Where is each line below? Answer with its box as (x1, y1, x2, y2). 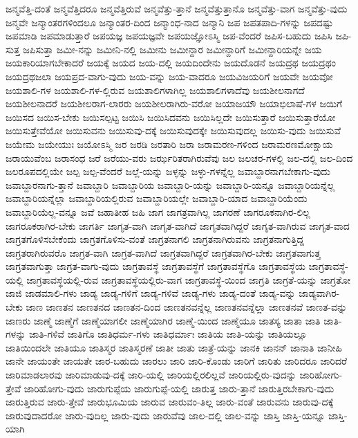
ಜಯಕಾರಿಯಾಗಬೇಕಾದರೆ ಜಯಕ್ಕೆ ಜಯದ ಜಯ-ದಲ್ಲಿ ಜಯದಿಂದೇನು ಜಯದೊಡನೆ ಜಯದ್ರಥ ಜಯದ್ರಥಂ (6, 55, 336, 70)
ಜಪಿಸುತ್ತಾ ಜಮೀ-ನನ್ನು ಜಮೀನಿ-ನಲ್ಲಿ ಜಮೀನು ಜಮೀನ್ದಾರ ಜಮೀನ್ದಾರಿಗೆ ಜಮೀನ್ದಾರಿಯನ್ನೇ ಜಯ (23, 42, 322, 56)
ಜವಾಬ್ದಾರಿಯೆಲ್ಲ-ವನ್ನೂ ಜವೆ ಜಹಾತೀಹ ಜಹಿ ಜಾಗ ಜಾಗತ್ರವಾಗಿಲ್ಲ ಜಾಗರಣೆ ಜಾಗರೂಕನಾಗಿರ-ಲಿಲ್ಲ (6, 204, 310, 219)
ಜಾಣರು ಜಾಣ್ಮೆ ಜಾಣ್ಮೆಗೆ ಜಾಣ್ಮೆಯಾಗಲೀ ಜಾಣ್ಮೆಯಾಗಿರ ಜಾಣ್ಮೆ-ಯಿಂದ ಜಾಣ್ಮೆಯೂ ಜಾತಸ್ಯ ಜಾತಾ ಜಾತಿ (6, 313, 321, 327)
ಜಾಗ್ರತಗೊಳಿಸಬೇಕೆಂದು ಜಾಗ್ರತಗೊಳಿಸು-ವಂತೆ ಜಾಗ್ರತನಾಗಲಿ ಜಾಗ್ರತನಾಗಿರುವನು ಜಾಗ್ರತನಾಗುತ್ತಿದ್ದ (6, 232, 304, 246)
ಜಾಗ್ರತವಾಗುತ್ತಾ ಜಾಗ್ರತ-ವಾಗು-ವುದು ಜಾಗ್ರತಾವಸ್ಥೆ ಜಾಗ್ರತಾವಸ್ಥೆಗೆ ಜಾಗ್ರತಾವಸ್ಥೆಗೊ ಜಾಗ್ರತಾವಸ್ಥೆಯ (6, 259, 305, 273)
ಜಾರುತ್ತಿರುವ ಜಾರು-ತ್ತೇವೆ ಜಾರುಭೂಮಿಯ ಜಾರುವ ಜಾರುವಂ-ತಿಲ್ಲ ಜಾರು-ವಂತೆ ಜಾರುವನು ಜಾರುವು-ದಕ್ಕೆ (6, 394, 334, 409)
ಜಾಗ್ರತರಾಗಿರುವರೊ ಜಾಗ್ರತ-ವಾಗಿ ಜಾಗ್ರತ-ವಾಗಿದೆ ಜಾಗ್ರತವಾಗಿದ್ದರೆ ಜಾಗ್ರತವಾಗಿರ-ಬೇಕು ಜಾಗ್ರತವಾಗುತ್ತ (6, 245, 321, 259)
